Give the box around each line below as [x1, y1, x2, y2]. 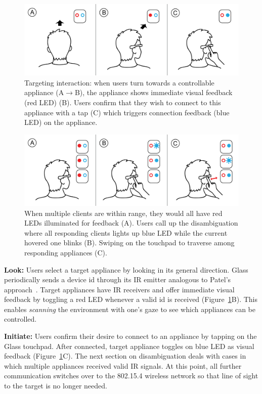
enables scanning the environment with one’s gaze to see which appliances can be [4, 303, 255, 314]
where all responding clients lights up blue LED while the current [24, 227, 228, 238]
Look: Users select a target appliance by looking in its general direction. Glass [4, 264, 248, 275]
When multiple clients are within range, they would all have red [24, 207, 223, 218]
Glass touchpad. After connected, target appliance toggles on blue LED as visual [4, 340, 254, 351]
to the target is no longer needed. [4, 380, 107, 391]
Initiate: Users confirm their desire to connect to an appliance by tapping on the [4, 331, 257, 341]
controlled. [4, 314, 37, 324]
